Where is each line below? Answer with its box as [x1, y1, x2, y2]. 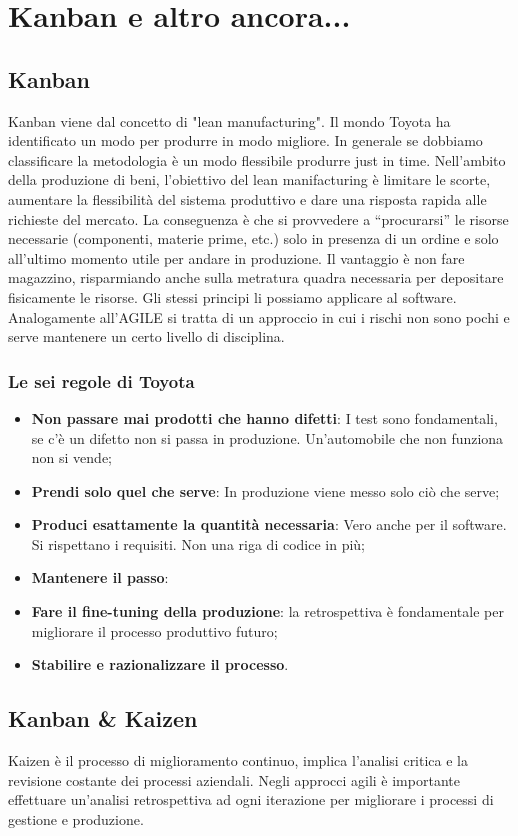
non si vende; [31, 447, 112, 468]
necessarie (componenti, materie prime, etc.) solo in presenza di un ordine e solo [8, 228, 499, 249]
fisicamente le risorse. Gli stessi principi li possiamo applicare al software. [8, 286, 457, 307]
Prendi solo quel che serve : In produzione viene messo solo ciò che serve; [31, 480, 500, 501]
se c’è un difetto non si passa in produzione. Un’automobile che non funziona [31, 427, 504, 448]
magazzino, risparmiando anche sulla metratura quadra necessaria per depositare [8, 267, 504, 288]
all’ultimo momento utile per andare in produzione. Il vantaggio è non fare [8, 247, 465, 268]
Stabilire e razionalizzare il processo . [31, 654, 289, 675]
